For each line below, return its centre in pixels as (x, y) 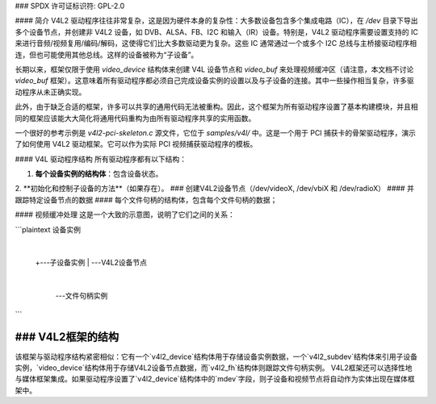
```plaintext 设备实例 (48, 229)
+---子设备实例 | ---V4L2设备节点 (91, 263)
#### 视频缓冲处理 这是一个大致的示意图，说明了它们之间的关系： (125, 214)
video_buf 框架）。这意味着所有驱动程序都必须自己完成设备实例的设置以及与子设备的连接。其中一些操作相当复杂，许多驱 (215, 81)
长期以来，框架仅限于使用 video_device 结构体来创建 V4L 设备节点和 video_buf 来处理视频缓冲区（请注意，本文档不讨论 (214, 69)
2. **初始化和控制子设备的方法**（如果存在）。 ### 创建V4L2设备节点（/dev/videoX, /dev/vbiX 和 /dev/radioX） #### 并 (215, 189)
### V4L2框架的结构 (67, 337)
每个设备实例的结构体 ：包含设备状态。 (99, 174)
